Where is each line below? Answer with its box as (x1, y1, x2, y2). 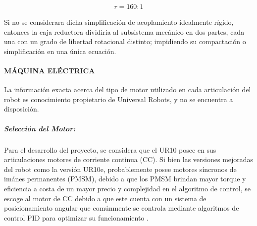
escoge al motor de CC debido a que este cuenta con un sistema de (4, 193, 206, 203)
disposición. (4, 104, 39, 114)
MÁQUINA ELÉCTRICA (4, 65, 95, 75)
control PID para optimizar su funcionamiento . (4, 212, 149, 223)
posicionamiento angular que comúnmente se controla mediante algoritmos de (4, 203, 239, 213)
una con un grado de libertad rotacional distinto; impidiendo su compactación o (4, 36, 246, 47)
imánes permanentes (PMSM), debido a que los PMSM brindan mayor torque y (4, 173, 246, 184)
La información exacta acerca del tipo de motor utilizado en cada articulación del (4, 84, 251, 95)
